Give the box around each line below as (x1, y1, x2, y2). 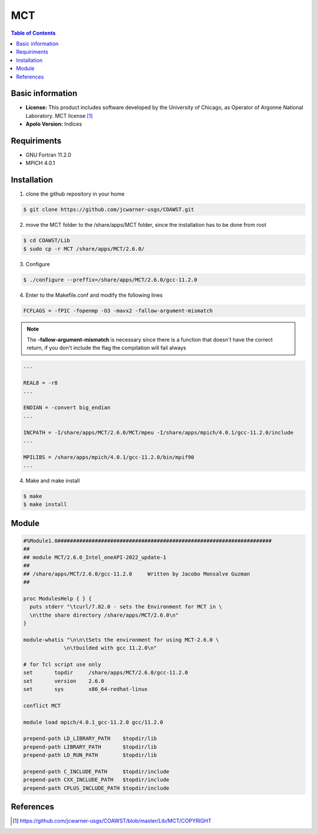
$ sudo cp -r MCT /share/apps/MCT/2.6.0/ (23, 245, 145, 252)
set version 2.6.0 (23, 677, 104, 684)
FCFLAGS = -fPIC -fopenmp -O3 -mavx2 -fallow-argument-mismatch (23, 307, 213, 314)
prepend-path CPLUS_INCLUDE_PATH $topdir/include (23, 785, 170, 792)
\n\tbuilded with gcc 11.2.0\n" (64, 645, 157, 651)
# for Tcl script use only (23, 661, 101, 668)
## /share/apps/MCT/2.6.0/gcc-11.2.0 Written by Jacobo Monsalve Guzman (23, 570, 250, 577)
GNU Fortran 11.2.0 (25, 151, 72, 158)
